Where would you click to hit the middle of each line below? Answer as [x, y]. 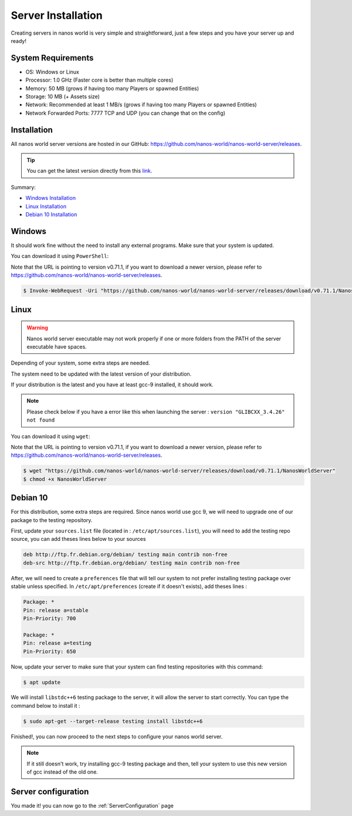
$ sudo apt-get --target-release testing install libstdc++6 [113, 721]
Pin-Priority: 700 [50, 618]
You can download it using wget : [50, 436]
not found [41, 420]
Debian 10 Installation [51, 215]
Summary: [23, 187]
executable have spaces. [57, 346]
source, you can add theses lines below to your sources [78, 539]
